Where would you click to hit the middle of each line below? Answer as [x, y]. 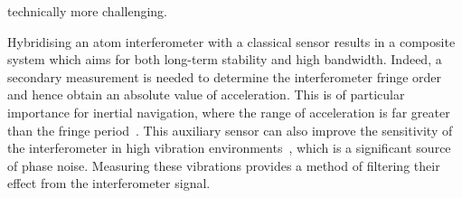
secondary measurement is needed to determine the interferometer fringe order [225, 76]
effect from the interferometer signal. [109, 183]
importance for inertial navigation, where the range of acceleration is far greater [229, 112]
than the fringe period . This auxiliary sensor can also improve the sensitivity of [230, 130]
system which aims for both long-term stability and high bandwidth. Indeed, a [225, 59]
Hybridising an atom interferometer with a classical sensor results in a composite [231, 41]
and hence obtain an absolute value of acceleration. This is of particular [206, 94]
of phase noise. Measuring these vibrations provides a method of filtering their [224, 165]
